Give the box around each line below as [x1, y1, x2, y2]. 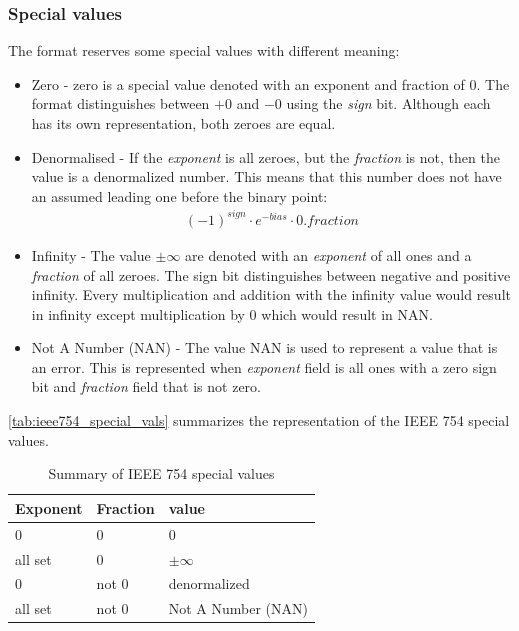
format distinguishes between [31, 93, 210, 114]
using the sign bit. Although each [286, 93, 491, 114]
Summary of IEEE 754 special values [48, 463, 275, 484]
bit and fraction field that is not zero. [31, 376, 261, 397]
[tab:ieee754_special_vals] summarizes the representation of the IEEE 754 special [8, 410, 510, 431]
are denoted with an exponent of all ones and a [185, 244, 472, 265]
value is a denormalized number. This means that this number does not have [31, 166, 502, 187]
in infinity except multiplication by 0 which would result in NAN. [31, 303, 433, 324]
